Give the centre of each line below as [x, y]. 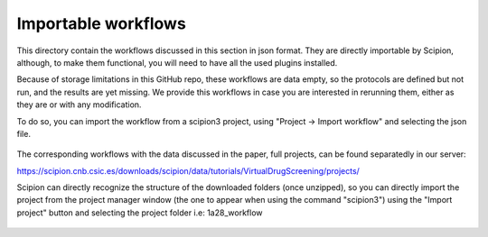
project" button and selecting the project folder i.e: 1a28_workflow [140, 213]
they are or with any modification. [79, 105]
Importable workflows [102, 23]
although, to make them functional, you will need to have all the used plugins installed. [177, 62]
